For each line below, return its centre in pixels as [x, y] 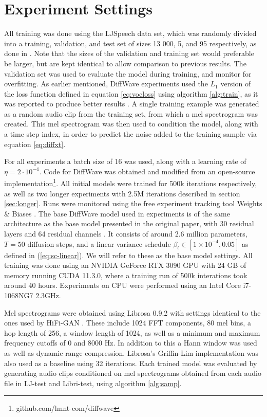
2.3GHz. [48, 295]
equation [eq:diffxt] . [35, 144]
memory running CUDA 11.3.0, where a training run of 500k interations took [126, 275]
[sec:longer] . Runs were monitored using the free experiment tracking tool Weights [133, 203]
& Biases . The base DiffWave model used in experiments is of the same [117, 213]
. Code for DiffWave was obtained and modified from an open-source [147, 171]
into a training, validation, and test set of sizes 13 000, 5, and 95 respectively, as [130, 43]
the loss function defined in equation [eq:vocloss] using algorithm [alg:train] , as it [131, 93]
